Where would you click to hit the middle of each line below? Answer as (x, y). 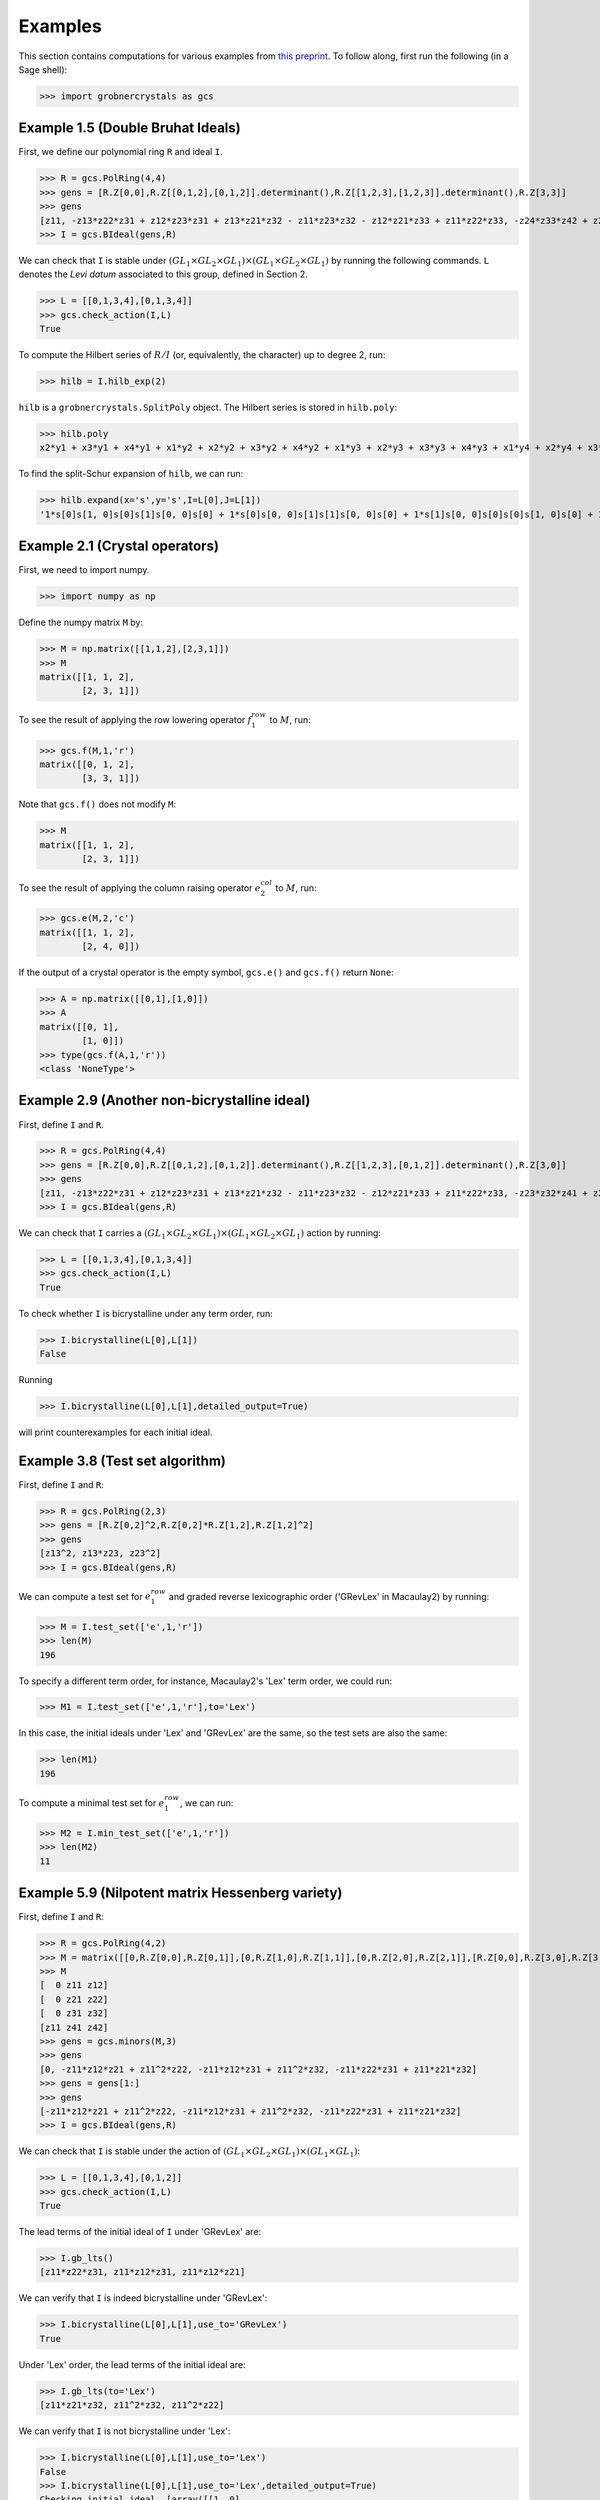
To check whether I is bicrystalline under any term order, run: (146, 1313)
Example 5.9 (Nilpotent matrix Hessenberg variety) (180, 1893)
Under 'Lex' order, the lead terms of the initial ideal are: (132, 2364)
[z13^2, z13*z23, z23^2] (100, 1553)
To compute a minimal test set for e (91, 1802)
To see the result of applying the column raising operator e (139, 887)
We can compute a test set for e (85, 1596)
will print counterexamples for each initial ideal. (115, 1432)
